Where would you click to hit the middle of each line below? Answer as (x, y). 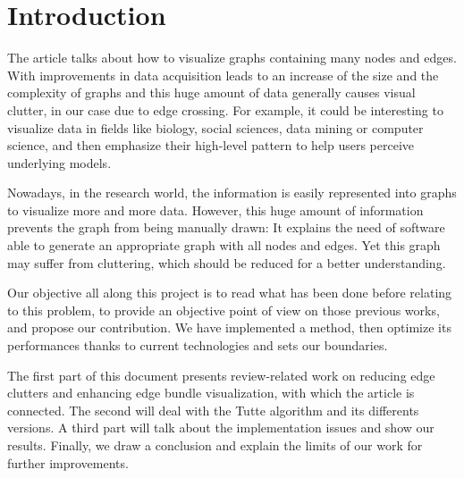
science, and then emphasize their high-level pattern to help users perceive (211, 145)
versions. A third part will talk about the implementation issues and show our (221, 428)
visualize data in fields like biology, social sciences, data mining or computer (215, 127)
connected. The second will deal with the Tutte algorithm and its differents (213, 410)
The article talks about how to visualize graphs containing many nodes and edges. (232, 58)
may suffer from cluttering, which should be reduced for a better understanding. (227, 262)
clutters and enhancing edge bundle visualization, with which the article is (211, 393)
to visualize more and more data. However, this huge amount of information (215, 210)
